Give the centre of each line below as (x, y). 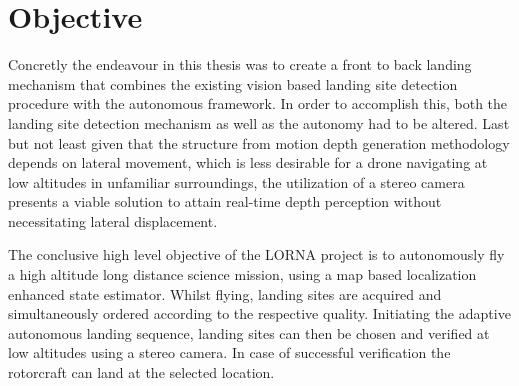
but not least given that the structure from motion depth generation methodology (259, 142)
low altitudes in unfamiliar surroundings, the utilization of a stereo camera (236, 181)
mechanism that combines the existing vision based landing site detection (233, 83)
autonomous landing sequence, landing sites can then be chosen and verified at (249, 332)
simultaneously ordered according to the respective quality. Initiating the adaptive (259, 313)
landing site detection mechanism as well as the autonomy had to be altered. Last (259, 122)
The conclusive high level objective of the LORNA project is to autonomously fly (256, 254)
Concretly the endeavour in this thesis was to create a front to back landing (240, 64)
